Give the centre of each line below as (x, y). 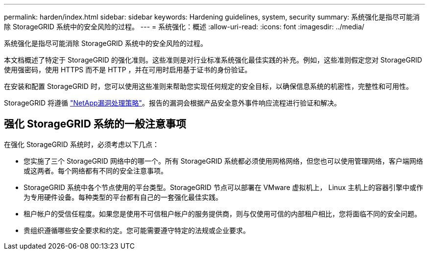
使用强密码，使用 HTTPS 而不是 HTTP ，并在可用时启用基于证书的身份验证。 (128, 70)
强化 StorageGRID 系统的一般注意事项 (95, 124)
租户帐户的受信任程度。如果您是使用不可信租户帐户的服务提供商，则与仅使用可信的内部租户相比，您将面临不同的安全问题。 (222, 213)
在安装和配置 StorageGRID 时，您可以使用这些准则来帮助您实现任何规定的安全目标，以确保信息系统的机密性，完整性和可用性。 (208, 86)
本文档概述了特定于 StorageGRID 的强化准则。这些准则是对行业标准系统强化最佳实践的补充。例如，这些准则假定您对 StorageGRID (213, 60)
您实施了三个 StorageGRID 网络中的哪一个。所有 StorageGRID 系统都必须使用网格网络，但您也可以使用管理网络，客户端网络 (223, 161)
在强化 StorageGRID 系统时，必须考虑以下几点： (82, 144)
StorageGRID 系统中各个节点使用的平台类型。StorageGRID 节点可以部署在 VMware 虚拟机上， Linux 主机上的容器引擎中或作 (223, 187)
